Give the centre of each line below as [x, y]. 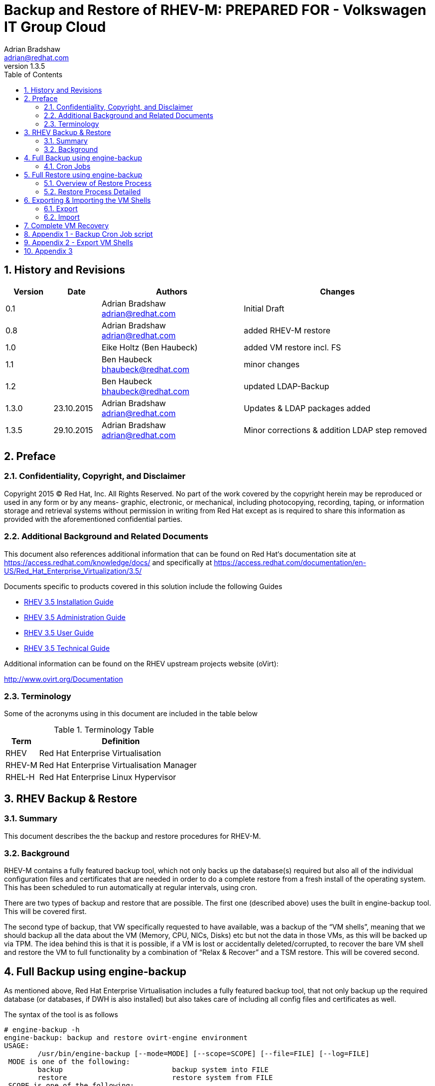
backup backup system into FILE [153, 1070]
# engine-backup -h [42, 1030]
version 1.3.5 [25, 66]
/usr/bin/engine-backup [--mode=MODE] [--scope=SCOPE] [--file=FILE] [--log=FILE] [204, 1054]
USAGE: [17, 1046]
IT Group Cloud [55, 27]
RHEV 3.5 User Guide [59, 632]
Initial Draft [264, 308]
